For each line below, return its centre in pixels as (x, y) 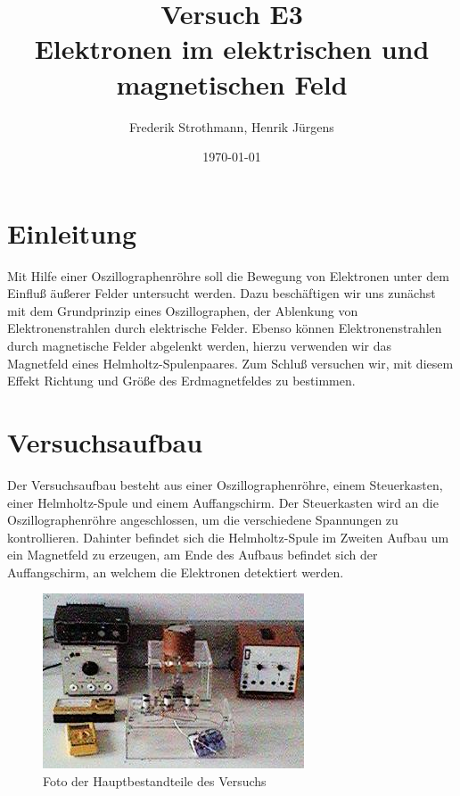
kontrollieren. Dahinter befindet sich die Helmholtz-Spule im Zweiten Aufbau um (228, 537)
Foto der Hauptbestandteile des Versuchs (155, 781)
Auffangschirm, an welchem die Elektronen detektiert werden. (176, 572)
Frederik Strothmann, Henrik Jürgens (232, 126)
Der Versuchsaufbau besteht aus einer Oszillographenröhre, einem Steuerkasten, (225, 484)
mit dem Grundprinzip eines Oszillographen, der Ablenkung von (183, 310)
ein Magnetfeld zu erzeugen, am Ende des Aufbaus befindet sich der (193, 555)
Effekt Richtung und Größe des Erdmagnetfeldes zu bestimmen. (181, 381)
